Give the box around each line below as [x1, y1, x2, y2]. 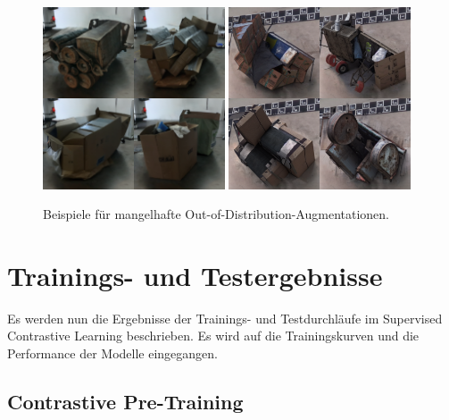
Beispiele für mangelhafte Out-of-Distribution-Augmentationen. [43, 205, 389, 223]
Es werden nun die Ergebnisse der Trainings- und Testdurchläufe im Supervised [7, 308, 443, 327]
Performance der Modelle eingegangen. [7, 344, 218, 363]
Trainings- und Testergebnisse [7, 256, 383, 293]
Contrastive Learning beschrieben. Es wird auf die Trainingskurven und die [7, 326, 420, 345]
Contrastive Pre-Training [7, 388, 244, 415]
